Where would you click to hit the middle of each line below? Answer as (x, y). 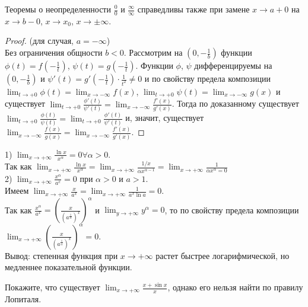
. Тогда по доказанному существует (235, 103)
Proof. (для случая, (39, 41)
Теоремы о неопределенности (58, 9)
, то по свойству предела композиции (232, 210)
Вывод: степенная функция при (61, 255)
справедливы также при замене (193, 9)
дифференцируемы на (233, 65)
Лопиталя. (23, 299)
